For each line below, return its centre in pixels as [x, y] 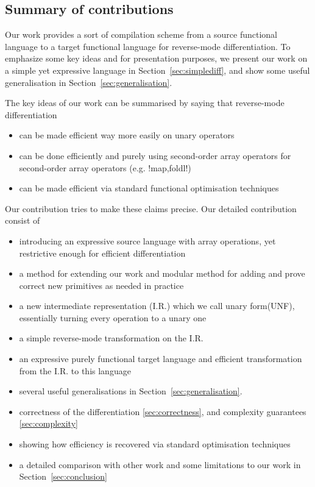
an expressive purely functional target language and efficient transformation [161, 359]
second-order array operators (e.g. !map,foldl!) [105, 167]
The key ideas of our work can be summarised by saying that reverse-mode [145, 103]
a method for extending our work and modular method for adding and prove [162, 273]
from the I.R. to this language [75, 370]
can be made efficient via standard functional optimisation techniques [149, 188]
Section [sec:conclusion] [63, 476]
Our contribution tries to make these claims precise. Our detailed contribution [151, 208]
